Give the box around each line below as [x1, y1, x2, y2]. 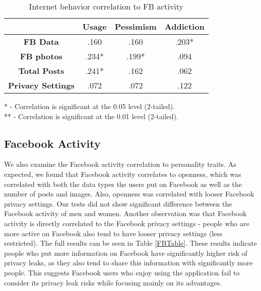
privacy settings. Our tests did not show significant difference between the [4, 198, 232, 209]
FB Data [23, 36, 59, 47]
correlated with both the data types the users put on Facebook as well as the [4, 178, 242, 189]
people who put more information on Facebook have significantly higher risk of [4, 247, 247, 258]
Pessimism [114, 21, 157, 32]
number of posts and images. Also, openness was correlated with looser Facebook [4, 188, 254, 199]
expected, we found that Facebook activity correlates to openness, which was [4, 168, 241, 179]
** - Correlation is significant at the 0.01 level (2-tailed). [4, 111, 178, 121]
